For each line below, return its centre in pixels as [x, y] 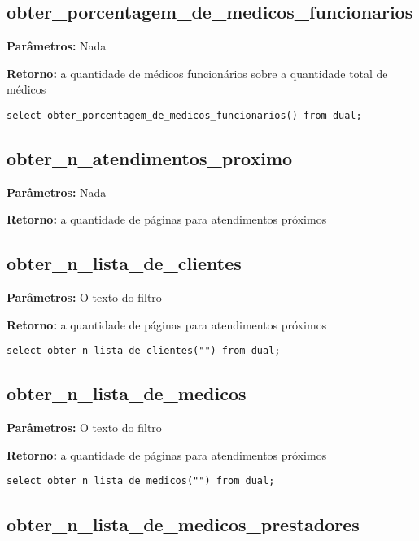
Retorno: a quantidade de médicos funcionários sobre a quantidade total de [197, 73]
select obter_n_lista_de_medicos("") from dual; [141, 481]
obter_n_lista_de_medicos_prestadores [183, 524]
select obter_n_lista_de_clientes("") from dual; [144, 351]
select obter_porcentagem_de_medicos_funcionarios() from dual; [184, 115]
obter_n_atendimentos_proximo [150, 158]
